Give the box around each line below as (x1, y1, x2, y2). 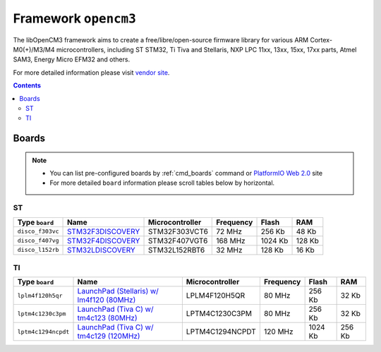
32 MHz (216, 245, 243, 255)
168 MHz (216, 236, 246, 245)
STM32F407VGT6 (147, 236, 208, 245)
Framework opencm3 (13, 11, 137, 26)
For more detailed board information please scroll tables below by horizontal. (49, 178, 275, 187)
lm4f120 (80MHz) (77, 295, 136, 305)
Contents (13, 81, 42, 90)
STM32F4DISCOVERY (67, 236, 140, 245)
